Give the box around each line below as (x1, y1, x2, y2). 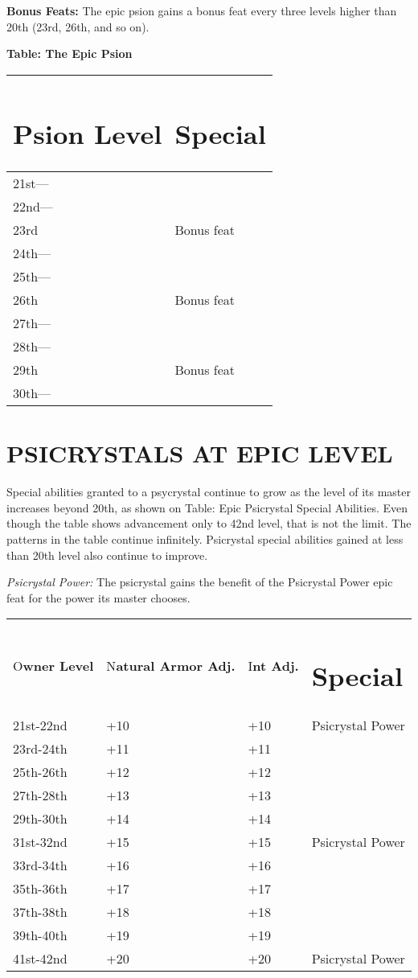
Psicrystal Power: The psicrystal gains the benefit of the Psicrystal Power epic (6, 573, 393, 590)
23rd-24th (13, 738, 68, 758)
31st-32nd (13, 832, 68, 851)
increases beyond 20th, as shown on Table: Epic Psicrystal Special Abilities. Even (6, 499, 408, 516)
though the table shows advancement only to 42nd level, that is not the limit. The (6, 515, 412, 532)
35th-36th (13, 878, 68, 898)
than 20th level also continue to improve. (6, 546, 208, 563)
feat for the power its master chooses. (6, 589, 191, 606)
